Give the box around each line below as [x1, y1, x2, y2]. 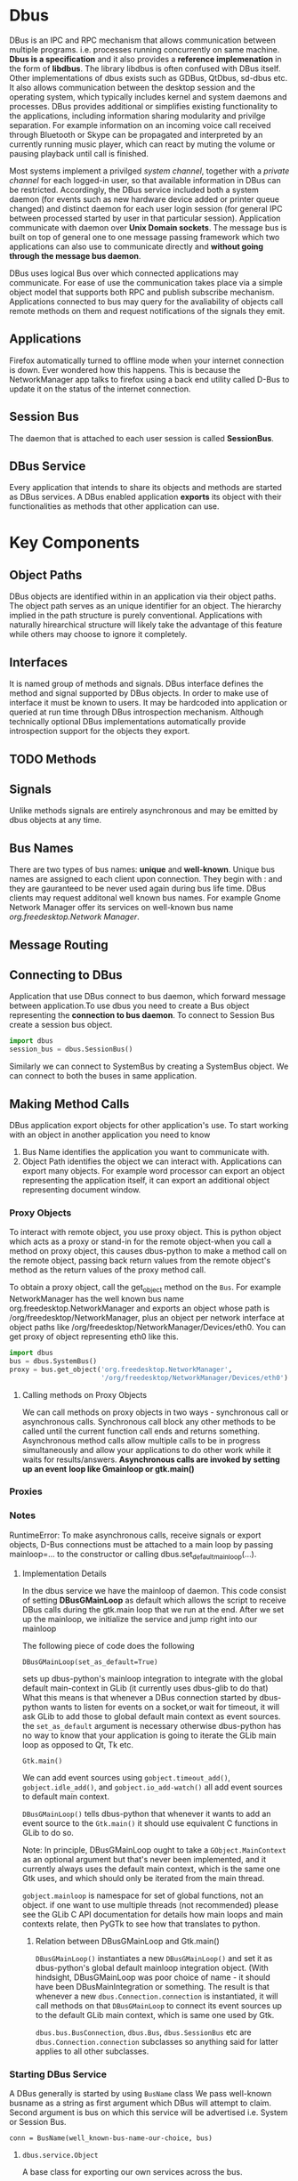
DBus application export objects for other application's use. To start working [9, 1119, 289, 1130]
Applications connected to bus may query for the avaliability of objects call [9, 295, 284, 307]
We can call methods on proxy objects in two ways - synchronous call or [21, 1407, 289, 1418]
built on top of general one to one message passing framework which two [9, 231, 280, 242]
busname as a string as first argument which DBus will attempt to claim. [9, 2097, 272, 2108]
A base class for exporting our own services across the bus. [21, 2166, 243, 2177]
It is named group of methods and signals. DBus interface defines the [9, 678, 264, 690]
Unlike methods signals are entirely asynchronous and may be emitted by [9, 805, 278, 816]
